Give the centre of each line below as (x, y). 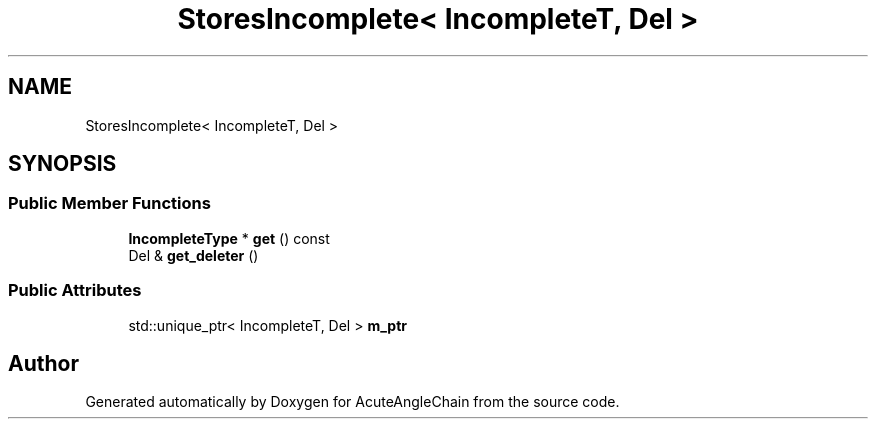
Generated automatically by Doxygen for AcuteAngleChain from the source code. (352, 402)
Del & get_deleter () (193, 255)
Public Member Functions (109, 203)
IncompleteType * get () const (229, 238)
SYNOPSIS (62, 164)
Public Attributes (75, 290)
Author (43, 363)
